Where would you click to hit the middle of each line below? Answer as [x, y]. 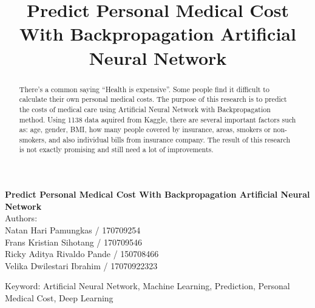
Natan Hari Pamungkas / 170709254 [73, 229]
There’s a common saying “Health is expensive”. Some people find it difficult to [144, 89]
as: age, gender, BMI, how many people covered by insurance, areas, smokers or [145, 129]
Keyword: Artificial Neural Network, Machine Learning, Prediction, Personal [147, 286]
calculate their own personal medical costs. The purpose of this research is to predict [153, 99]
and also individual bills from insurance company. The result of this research [170, 139]
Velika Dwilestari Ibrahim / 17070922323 [81, 265]
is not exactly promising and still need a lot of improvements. [116, 149]
